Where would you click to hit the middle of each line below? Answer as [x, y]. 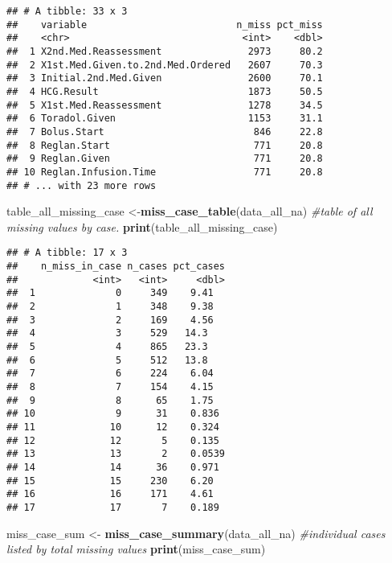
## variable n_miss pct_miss [165, 25]
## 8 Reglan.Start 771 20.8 [165, 145]
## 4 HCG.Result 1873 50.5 [165, 91]
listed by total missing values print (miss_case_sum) [136, 549]
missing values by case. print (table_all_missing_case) [142, 226]
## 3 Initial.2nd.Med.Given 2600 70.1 [165, 78]
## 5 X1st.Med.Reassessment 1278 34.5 [165, 105]
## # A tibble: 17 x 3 [67, 253]
